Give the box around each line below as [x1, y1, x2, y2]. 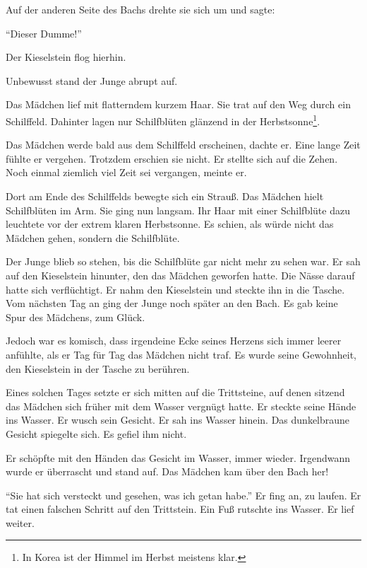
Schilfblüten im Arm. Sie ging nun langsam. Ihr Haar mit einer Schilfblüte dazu [6, 202, 350, 217]
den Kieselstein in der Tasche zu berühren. [6, 361, 190, 376]
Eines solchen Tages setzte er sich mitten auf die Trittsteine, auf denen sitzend [6, 385, 345, 400]
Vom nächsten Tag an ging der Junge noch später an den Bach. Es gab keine [6, 296, 338, 311]
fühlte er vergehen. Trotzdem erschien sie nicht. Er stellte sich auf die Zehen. [6, 151, 338, 166]
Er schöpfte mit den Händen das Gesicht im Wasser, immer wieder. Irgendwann [6, 450, 351, 465]
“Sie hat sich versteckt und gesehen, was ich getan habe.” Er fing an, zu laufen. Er [6, 487, 361, 502]
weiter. [6, 515, 35, 530]
